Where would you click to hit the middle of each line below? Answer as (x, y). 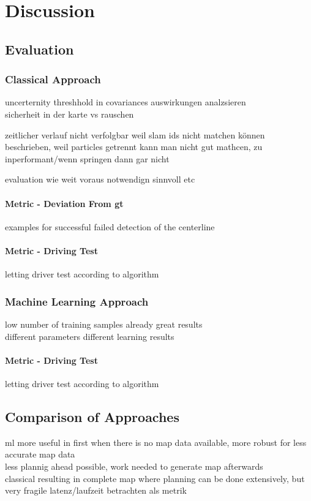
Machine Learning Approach (77, 301)
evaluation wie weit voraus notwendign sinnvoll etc (100, 179)
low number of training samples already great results (104, 324)
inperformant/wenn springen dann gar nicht (87, 158)
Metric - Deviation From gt (64, 203)
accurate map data (40, 454)
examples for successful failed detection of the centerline (110, 226)
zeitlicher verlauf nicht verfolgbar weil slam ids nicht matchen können (135, 134)
